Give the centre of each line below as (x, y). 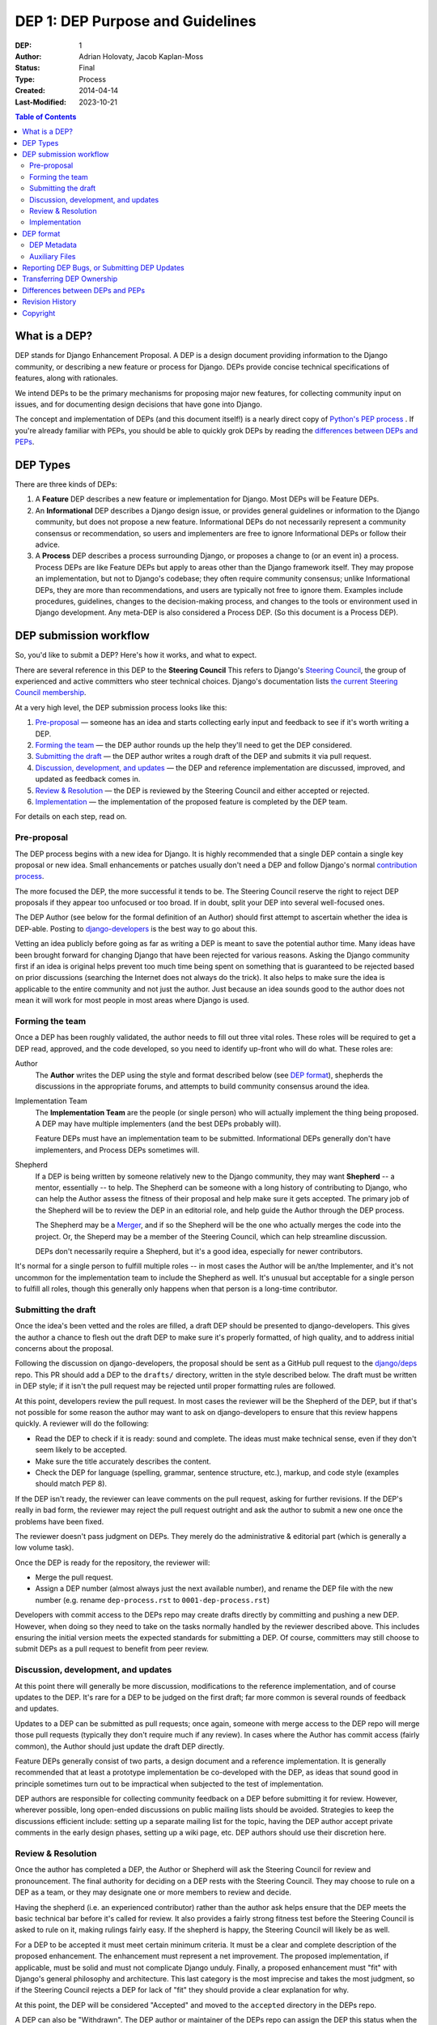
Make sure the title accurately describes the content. (123, 1461)
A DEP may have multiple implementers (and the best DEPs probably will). (158, 1124)
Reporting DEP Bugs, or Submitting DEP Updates (104, 267)
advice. (47, 545)
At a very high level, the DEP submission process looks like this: (121, 707)
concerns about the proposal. (64, 1349)
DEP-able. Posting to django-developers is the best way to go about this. (136, 928)
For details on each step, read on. (71, 816)
